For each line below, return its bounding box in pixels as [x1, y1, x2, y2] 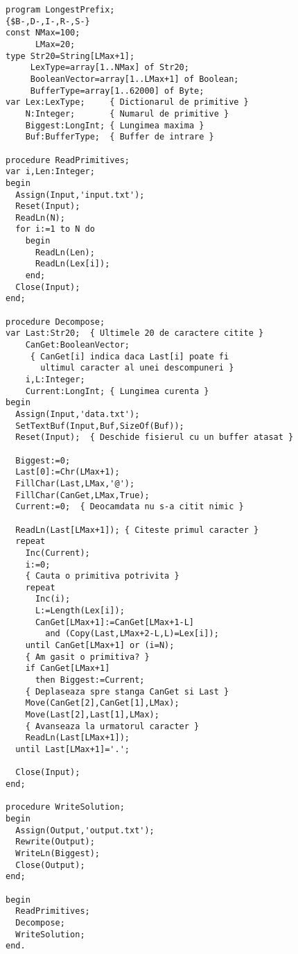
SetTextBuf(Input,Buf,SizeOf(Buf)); [15, 420, 184, 431]
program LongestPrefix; [6, 5, 115, 15]
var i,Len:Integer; [6, 167, 95, 177]
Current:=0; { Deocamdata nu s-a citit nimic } [15, 502, 244, 512]
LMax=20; [35, 39, 76, 49]
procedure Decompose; [6, 316, 105, 327]
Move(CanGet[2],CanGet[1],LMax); [25, 698, 179, 708]
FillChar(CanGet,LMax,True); [15, 490, 150, 500]
